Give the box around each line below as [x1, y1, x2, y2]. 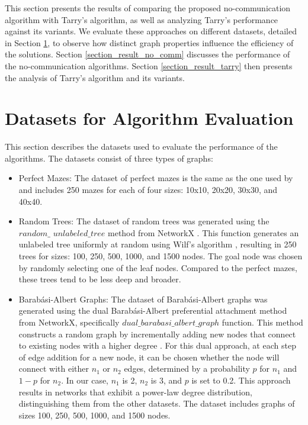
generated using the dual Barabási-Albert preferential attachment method [18, 304, 287, 317]
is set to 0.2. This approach [191, 374, 291, 386]
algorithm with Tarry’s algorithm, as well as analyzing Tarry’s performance [5, 13, 278, 25]
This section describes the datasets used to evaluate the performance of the [5, 140, 278, 153]
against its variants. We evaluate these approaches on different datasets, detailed [5, 25, 297, 37]
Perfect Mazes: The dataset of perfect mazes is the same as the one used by [18, 172, 293, 184]
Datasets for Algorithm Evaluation [5, 106, 294, 130]
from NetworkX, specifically [18, 316, 120, 328]
